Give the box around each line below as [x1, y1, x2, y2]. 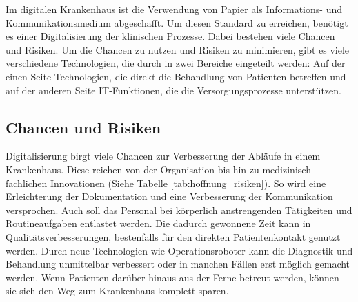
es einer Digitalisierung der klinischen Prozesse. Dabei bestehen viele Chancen [6, 29, 335, 43]
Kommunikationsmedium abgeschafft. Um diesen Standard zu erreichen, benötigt [6, 15, 348, 30]
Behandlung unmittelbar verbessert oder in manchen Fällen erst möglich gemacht [6, 257, 350, 271]
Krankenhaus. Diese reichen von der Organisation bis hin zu [6, 162, 259, 176]
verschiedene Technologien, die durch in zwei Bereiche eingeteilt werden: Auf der [6, 56, 346, 70]
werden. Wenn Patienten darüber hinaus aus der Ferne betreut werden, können [6, 270, 339, 284]
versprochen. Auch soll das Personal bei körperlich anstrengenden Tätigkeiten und [6, 202, 352, 217]
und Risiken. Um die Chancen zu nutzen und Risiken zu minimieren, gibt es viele [6, 42, 350, 56]
